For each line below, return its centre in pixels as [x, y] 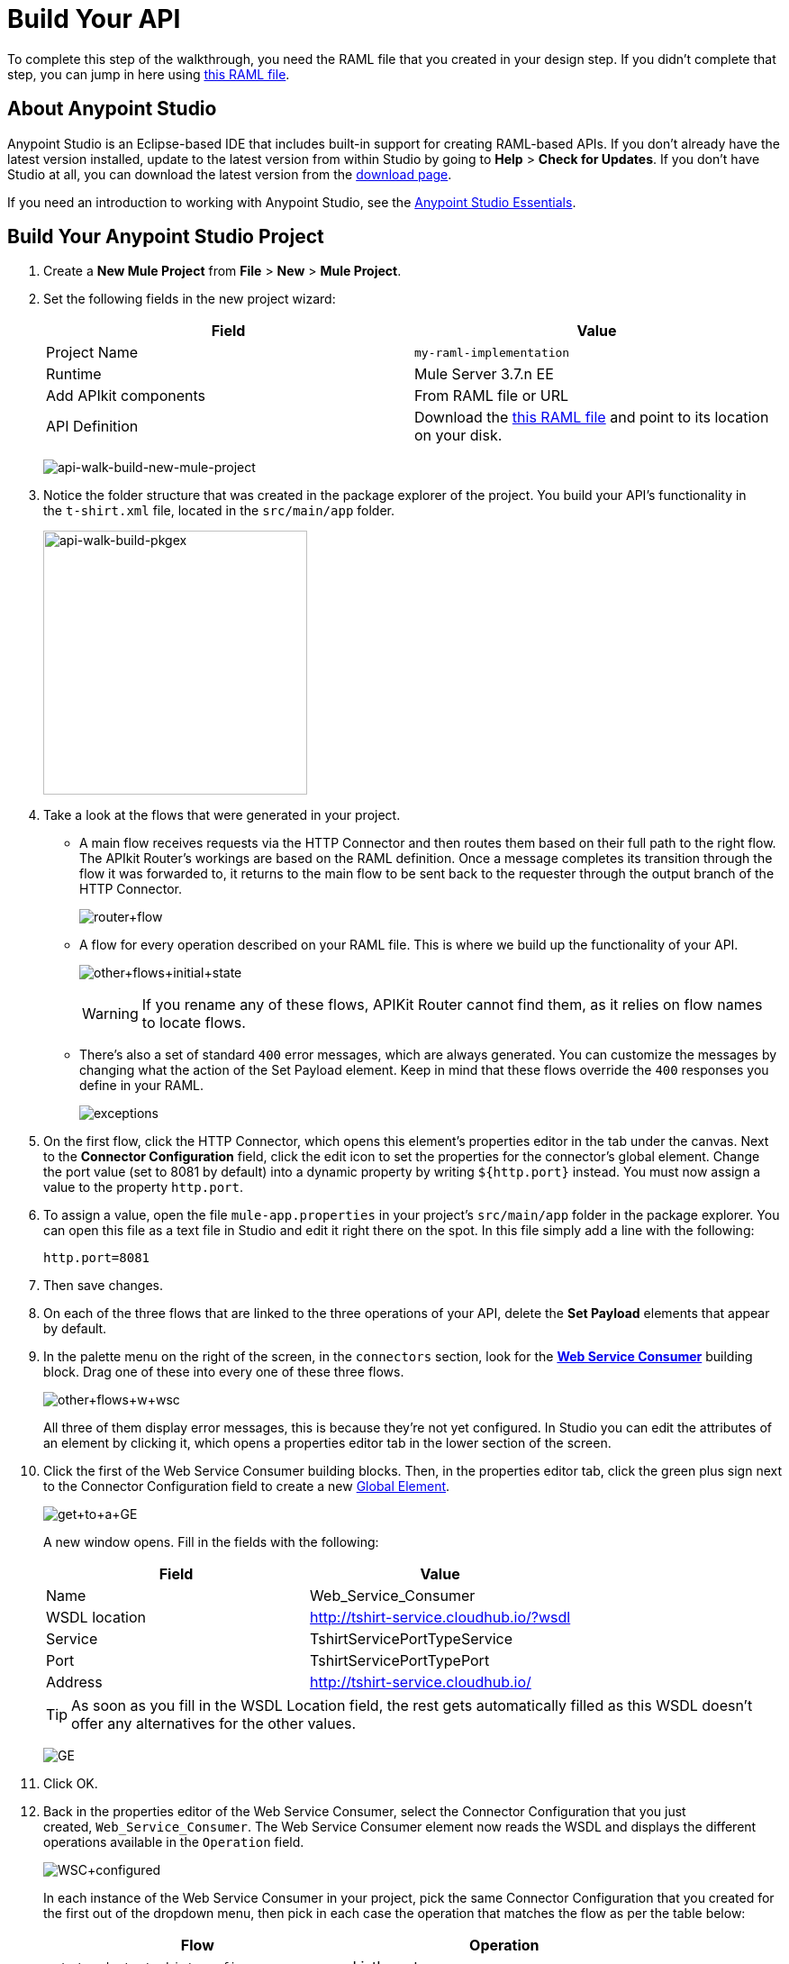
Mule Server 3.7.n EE [484, 374]
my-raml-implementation [492, 352]
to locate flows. [194, 1023]
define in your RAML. [142, 1086]
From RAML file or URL [492, 396]
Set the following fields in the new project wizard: [190, 299]
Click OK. [71, 1784]
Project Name [92, 353]
